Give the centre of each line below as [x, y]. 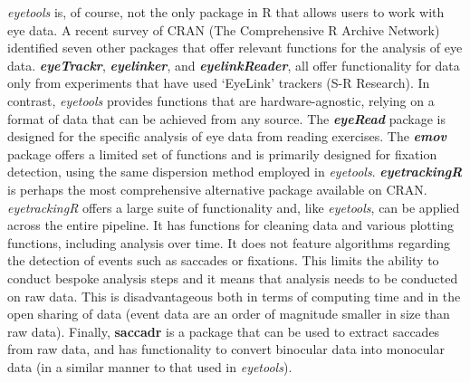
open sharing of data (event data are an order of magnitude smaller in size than [229, 314]
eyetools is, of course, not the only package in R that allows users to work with [226, 12]
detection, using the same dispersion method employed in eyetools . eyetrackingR [235, 172]
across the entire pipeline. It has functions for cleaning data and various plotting [230, 225]
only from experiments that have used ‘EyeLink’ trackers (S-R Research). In [219, 83]
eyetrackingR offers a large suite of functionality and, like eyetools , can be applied [234, 207]
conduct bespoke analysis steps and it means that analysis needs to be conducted [233, 278]
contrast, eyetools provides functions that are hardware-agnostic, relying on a [221, 100]
